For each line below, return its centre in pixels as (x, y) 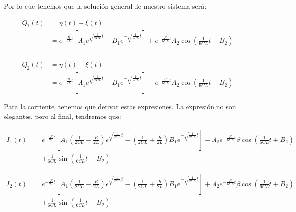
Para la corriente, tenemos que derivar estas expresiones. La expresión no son (120, 106)
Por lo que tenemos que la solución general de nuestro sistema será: (105, 6)
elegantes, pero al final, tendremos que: (63, 116)
